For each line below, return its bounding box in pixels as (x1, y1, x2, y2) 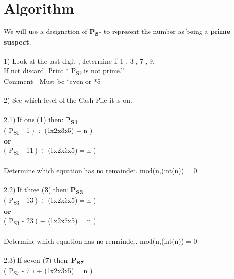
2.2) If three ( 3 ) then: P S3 (4, 184, 83, 196)
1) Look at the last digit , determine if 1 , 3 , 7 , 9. (4, 56, 155, 66)
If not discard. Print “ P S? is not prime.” (4, 66, 124, 77)
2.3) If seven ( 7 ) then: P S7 (4, 255, 84, 266)
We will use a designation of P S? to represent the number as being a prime (4, 26, 230, 37)
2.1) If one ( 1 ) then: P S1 (4, 114, 78, 126)
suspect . (4, 37, 31, 47)
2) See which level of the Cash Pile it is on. (4, 95, 132, 105)
